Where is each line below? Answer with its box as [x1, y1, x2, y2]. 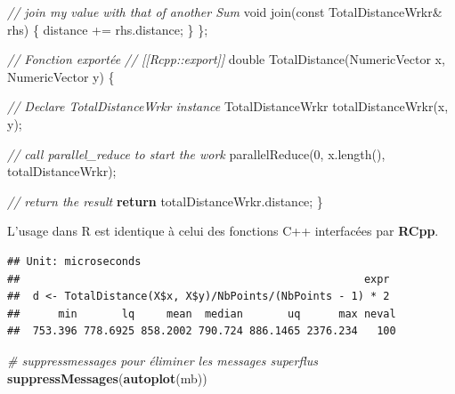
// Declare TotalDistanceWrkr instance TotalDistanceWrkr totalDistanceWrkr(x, [7, 97, 449, 116]
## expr [7, 272, 390, 285]
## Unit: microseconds [7, 254, 142, 268]
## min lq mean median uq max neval [7, 307, 396, 320]
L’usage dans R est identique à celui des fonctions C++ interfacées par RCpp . [7, 221, 439, 240]
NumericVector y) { [7, 67, 115, 85]
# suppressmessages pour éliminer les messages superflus [7, 350, 318, 369]
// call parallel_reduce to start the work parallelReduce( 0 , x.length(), [7, 144, 386, 163]
